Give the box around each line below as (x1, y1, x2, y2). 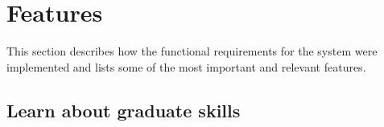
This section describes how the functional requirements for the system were (6, 43, 378, 59)
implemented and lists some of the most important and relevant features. (6, 58, 366, 75)
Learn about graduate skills (6, 97, 241, 122)
